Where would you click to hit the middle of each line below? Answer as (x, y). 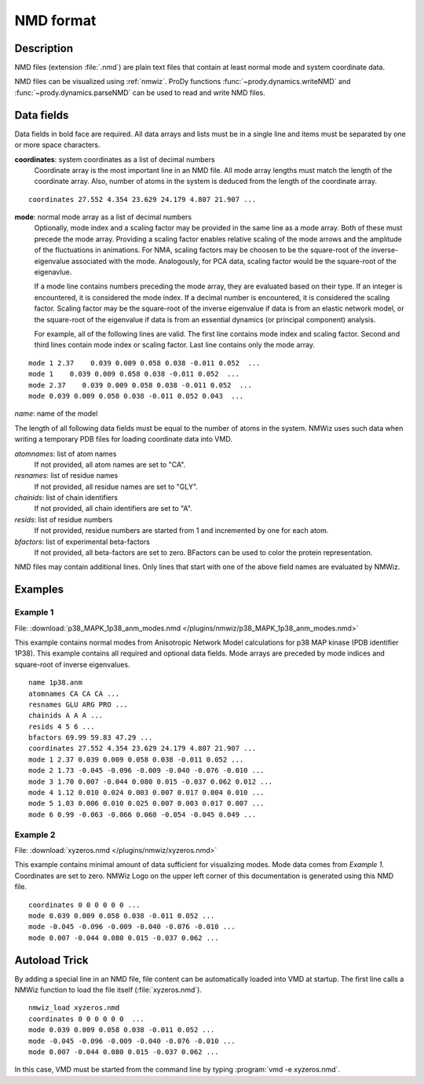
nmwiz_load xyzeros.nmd (74, 1008)
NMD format (55, 20)
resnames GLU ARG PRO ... (79, 704)
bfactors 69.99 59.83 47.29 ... (91, 738)
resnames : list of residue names (66, 476)
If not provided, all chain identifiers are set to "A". (113, 509)
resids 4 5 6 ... (62, 726)
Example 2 (35, 835)
